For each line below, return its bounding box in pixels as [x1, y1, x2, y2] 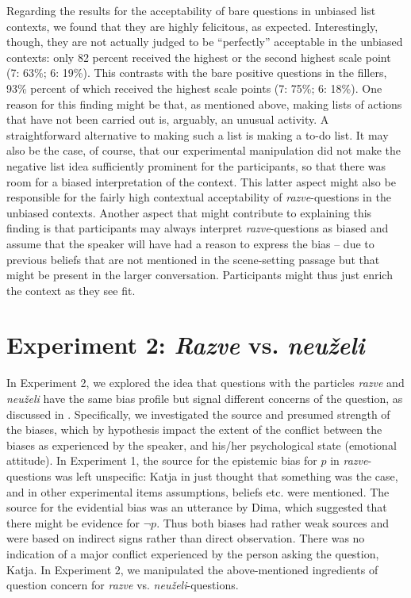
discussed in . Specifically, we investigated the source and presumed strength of [6, 405, 390, 422]
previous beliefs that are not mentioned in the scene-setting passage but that [6, 251, 380, 267]
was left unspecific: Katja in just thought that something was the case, [55, 467, 398, 484]
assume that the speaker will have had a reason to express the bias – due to [6, 235, 375, 251]
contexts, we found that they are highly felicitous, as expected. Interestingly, [6, 17, 378, 34]
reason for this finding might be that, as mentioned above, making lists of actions [6, 95, 402, 112]
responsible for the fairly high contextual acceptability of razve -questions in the [6, 189, 391, 205]
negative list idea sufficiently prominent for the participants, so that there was [6, 157, 386, 174]
